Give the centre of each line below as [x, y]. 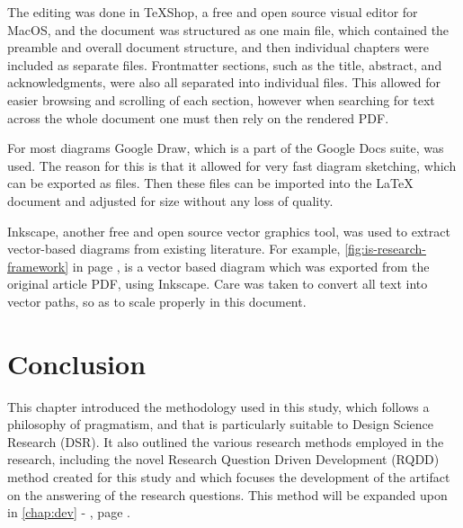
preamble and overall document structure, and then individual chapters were [218, 47]
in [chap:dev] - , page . [69, 512]
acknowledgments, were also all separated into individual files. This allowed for [224, 82]
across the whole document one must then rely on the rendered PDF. [198, 117]
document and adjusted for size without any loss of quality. [170, 200]
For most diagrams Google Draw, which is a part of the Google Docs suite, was [226, 148]
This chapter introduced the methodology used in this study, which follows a [218, 406]
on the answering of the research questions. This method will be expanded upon [227, 494]
